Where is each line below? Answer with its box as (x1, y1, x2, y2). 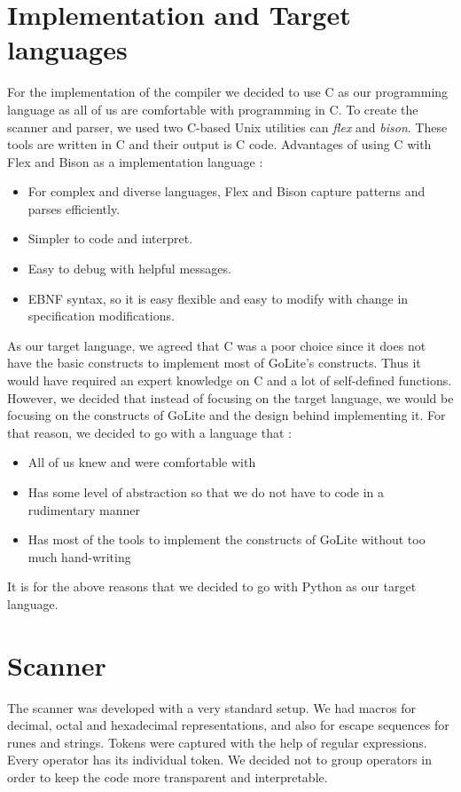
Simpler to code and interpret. (27, 229, 193, 248)
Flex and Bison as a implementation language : (7, 152, 263, 170)
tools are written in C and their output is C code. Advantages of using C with (7, 135, 432, 154)
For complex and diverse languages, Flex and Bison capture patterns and (27, 182, 426, 201)
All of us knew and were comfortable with (27, 453, 256, 471)
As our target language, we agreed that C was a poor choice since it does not (7, 336, 426, 354)
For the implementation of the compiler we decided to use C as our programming (7, 83, 449, 101)
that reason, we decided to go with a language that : (7, 423, 292, 441)
